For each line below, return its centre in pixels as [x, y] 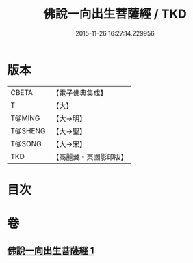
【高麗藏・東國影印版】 [90, 156]
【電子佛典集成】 [80, 93]
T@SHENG [28, 130]
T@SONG [26, 143]
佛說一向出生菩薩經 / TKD [115, 14]
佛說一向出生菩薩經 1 [51, 251]
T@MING [25, 118]
